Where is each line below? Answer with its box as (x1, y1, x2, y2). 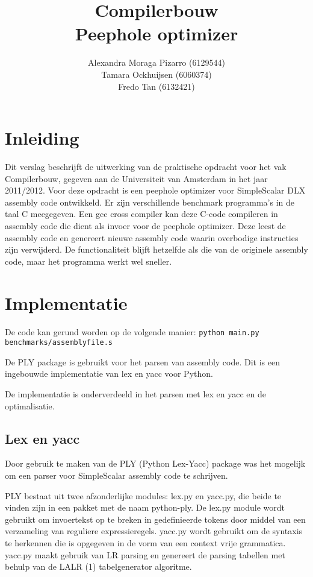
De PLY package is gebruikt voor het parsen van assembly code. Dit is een (5, 355, 280, 368)
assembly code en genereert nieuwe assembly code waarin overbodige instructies (5, 231, 299, 244)
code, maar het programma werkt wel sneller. (5, 254, 172, 267)
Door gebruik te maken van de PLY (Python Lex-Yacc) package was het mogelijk (5, 457, 306, 470)
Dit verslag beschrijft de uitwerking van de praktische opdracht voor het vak (5, 160, 287, 173)
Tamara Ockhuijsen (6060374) (101, 68, 212, 80)
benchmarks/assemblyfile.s (5, 338, 113, 347)
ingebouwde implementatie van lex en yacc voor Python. (5, 367, 213, 380)
